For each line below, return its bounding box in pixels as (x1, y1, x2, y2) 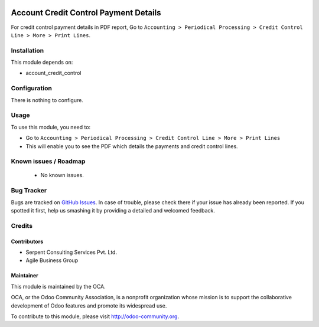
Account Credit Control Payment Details (11, 8, 162, 18)
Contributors (11, 238, 44, 245)
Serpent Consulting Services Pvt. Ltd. (25, 248, 118, 256)
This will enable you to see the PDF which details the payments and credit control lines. (25, 142, 239, 150)
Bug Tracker (11, 187, 47, 195)
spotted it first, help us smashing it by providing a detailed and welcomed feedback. (11, 207, 215, 214)
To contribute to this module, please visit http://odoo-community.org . (11, 313, 180, 320)
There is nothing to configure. (11, 96, 84, 103)
